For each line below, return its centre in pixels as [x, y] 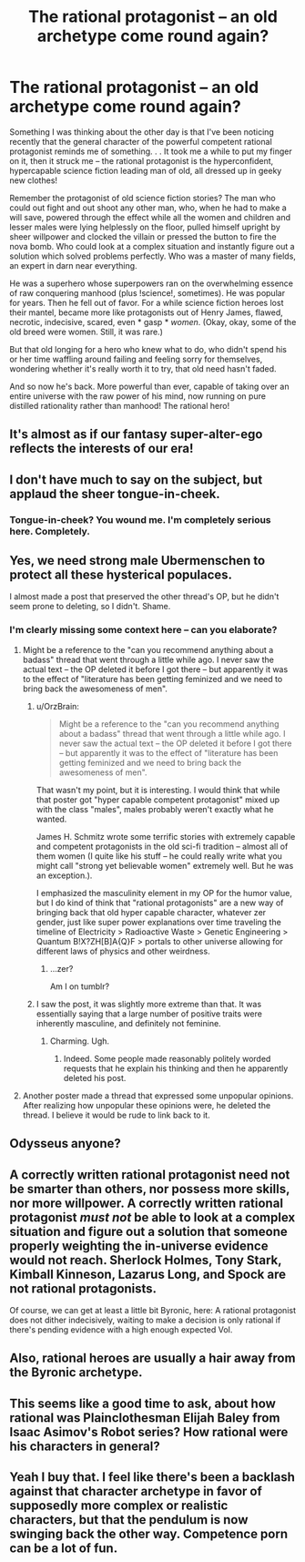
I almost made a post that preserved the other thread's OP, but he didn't [144, 597]
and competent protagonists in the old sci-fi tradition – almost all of [162, 846]
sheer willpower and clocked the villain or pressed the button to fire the [143, 236]
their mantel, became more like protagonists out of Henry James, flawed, [147, 312]
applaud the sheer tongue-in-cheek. [115, 494]
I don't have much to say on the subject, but [136, 480]
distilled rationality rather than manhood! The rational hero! [120, 405]
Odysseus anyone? [65, 1143]
